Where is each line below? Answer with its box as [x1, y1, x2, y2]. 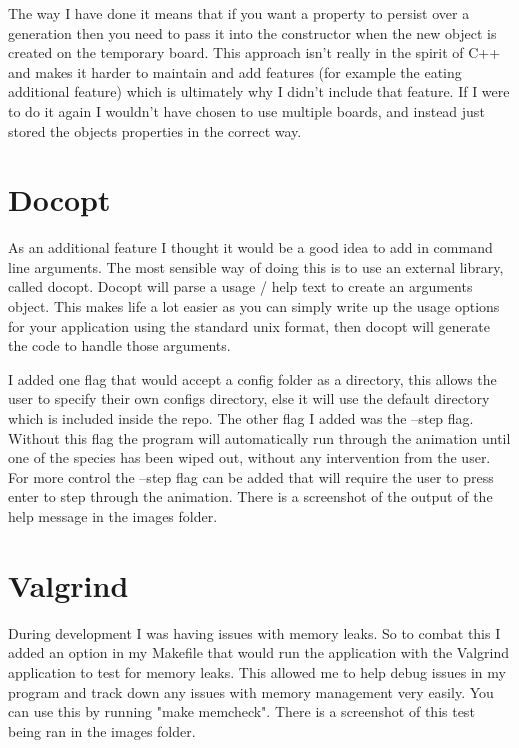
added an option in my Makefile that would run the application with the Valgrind [8, 642, 510, 663]
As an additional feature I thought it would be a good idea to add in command [8, 237, 493, 258]
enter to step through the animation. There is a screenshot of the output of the [8, 486, 493, 507]
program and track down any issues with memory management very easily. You [8, 681, 494, 702]
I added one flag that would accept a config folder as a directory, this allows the [8, 368, 497, 389]
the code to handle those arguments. [8, 335, 231, 356]
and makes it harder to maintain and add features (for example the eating [8, 61, 462, 82]
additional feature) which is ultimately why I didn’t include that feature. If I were [8, 81, 510, 102]
